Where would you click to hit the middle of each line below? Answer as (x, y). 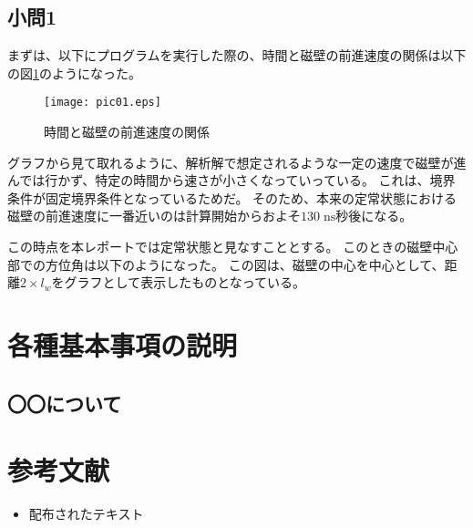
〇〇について (65, 403)
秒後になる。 (374, 216)
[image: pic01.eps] (103, 103)
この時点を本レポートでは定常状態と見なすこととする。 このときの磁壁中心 (233, 247)
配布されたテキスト (86, 514)
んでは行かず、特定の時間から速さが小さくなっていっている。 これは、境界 (231, 180)
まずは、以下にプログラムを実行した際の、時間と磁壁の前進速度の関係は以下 (237, 55)
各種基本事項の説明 (123, 344)
